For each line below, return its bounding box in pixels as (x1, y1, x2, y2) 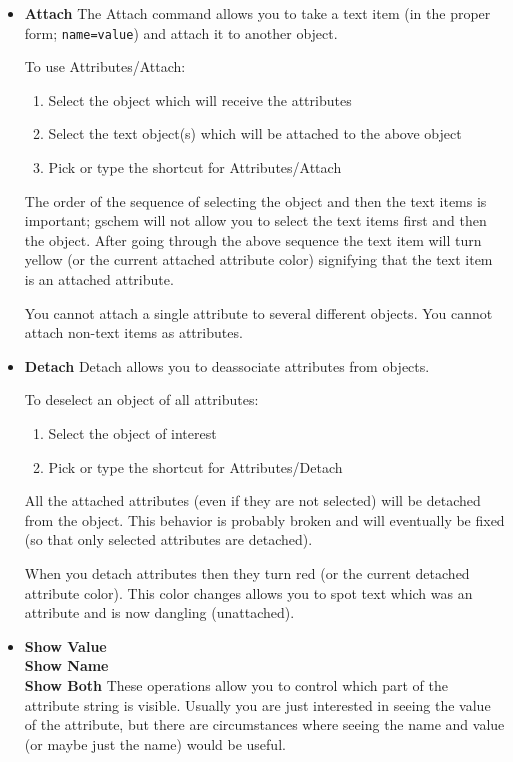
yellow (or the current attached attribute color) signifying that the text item (24, 249, 493, 270)
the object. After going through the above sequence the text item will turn (24, 229, 482, 250)
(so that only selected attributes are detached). (24, 529, 313, 550)
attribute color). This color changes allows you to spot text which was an (24, 582, 473, 603)
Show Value (24, 635, 107, 656)
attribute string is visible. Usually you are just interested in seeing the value (24, 694, 491, 715)
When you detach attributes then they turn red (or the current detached (24, 562, 470, 583)
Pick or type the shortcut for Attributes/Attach (48, 157, 342, 178)
